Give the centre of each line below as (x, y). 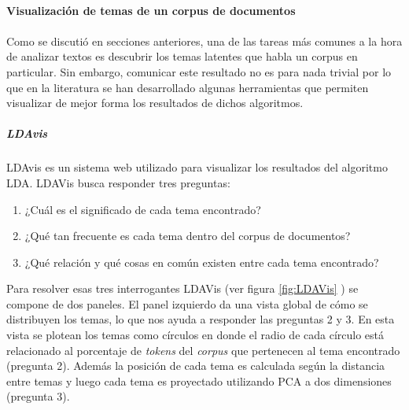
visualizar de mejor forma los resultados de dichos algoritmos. (155, 103)
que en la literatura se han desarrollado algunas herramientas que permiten (188, 87)
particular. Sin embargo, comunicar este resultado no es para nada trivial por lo (199, 71)
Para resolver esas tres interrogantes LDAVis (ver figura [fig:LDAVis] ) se (182, 288)
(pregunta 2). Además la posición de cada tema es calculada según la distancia (196, 366)
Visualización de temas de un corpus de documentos (151, 10)
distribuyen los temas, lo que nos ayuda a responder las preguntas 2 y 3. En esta (201, 319)
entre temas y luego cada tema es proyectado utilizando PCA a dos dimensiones (199, 380)
